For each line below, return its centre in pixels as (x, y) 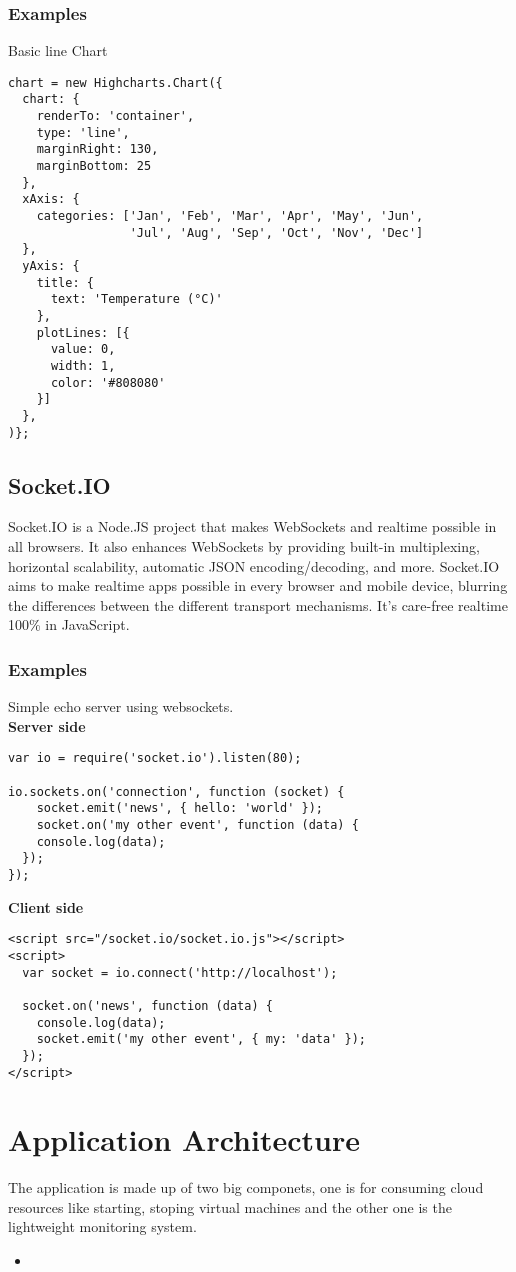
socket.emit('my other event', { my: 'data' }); (201, 1039)
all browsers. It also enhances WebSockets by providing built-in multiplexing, (244, 546)
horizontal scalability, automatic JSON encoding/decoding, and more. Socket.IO (254, 565)
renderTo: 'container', (115, 116)
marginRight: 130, (97, 149)
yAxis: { (51, 266)
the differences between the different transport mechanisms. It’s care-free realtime (258, 604)
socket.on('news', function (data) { (147, 1005)
